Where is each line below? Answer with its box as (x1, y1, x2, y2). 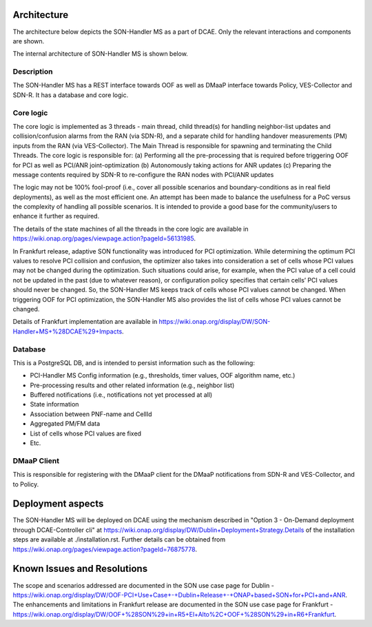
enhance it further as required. (12, 212, 100, 220)
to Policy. (12, 480, 39, 489)
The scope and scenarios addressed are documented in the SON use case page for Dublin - (12, 581, 275, 589)
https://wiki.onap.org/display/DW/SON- (158, 318, 271, 326)
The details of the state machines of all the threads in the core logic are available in (12, 225, 249, 233)
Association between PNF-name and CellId (30, 410, 152, 418)
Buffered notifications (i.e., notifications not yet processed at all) (30, 391, 213, 399)
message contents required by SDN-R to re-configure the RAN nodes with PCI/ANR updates (12, 170, 274, 178)
